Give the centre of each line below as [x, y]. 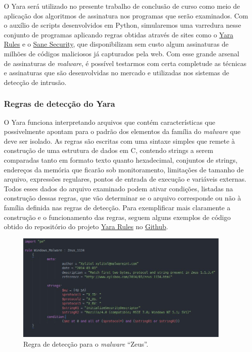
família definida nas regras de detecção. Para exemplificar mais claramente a [117, 207]
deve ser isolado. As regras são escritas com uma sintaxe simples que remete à [119, 141]
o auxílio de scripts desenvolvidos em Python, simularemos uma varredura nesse [123, 25]
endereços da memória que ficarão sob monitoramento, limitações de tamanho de [124, 169]
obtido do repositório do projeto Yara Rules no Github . [86, 226]
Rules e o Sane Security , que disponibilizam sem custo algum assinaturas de [116, 44]
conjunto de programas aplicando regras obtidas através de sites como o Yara [119, 34]
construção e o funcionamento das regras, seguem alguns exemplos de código [117, 217]
